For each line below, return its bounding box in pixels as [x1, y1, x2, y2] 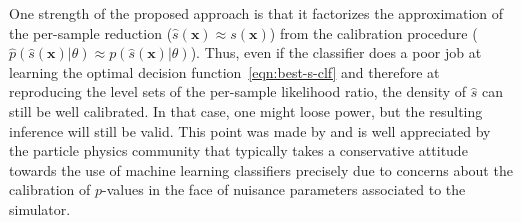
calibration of [9, 179, 91, 200]
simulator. [9, 198, 71, 219]
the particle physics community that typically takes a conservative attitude [9, 140, 468, 161]
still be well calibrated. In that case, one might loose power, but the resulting [9, 100, 483, 121]
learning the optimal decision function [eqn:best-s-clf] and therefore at [9, 61, 440, 82]
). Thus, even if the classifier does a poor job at [190, 42, 482, 63]
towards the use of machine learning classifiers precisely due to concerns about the [9, 159, 513, 180]
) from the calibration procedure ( [269, 22, 478, 43]
